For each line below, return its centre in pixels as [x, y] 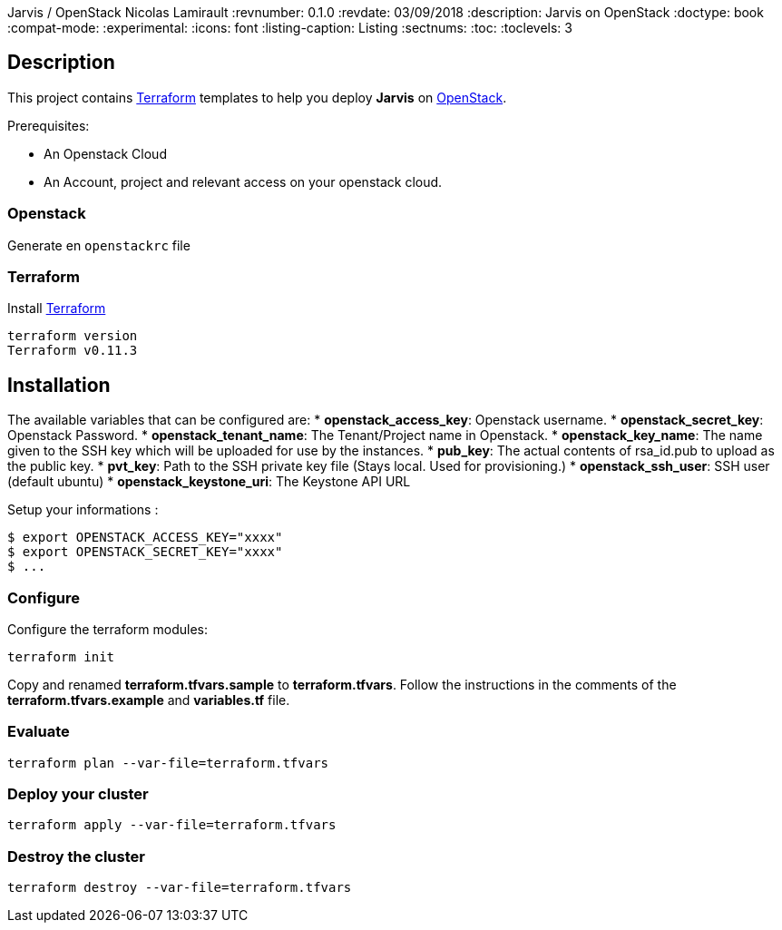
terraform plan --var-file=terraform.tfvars [168, 763]
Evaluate [39, 732]
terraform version [73, 336]
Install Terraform [57, 308]
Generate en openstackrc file [99, 245]
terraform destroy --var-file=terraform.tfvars [180, 888]
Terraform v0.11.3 [73, 351]
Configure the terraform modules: [108, 629]
